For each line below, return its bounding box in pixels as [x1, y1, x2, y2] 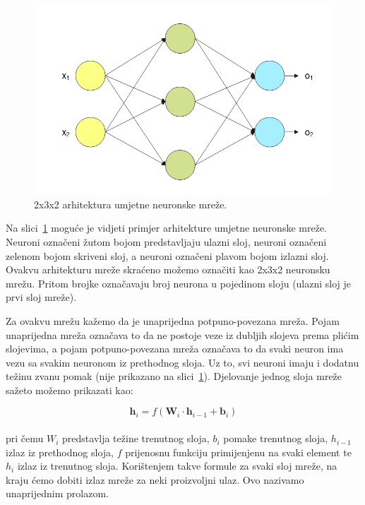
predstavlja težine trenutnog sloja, [62, 431, 210, 446]
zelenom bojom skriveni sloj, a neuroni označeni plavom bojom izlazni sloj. [6, 248, 329, 263]
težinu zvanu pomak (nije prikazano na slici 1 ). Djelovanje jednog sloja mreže [6, 369, 342, 384]
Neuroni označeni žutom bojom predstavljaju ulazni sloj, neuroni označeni [6, 234, 327, 249]
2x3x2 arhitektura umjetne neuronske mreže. [34, 196, 227, 211]
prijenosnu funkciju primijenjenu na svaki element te [125, 444, 352, 459]
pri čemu [6, 431, 44, 446]
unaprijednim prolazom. [6, 486, 109, 501]
